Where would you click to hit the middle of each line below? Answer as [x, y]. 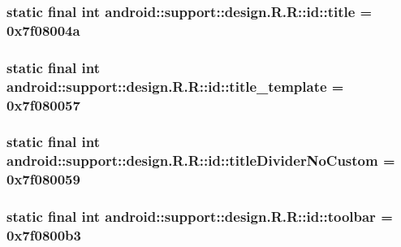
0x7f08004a [43, 30]
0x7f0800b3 [44, 234]
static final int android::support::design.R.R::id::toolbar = [200, 217]
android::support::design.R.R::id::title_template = [175, 86]
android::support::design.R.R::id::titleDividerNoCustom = [201, 160]
